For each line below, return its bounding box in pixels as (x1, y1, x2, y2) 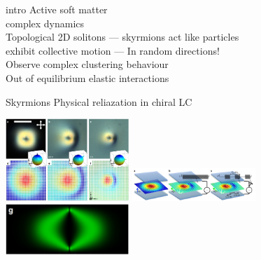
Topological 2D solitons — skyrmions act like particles (6, 29, 239, 44)
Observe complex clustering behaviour (6, 57, 169, 71)
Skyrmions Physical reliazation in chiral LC (6, 94, 192, 109)
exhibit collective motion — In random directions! (6, 43, 220, 57)
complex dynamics (6, 15, 85, 30)
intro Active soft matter (6, 2, 108, 16)
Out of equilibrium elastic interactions (6, 70, 169, 85)
